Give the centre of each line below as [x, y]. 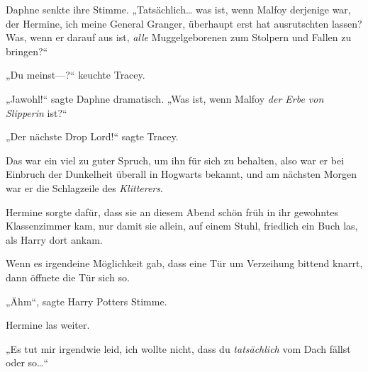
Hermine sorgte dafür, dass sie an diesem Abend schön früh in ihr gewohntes [172, 212]
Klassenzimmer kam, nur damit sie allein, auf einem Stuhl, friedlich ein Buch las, [182, 226]
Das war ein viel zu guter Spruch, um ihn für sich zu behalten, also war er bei [175, 160]
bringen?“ [27, 51]
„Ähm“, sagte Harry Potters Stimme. [87, 301]
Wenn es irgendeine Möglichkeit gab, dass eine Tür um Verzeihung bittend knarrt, [184, 263]
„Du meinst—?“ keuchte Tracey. [76, 75]
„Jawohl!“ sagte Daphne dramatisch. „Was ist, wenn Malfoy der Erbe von [165, 98]
